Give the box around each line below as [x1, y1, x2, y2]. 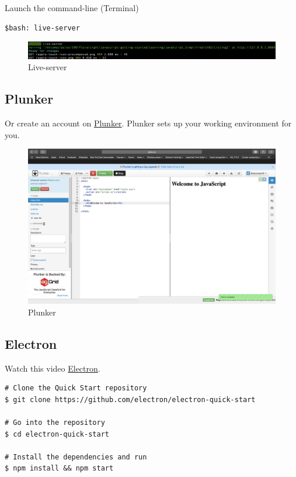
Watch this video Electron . [5, 362, 100, 374]
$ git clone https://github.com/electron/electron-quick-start [5, 395, 256, 404]
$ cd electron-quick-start [5, 430, 109, 438]
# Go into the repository [5, 418, 105, 427]
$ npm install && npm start [5, 464, 114, 473]
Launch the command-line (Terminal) [5, 2, 139, 13]
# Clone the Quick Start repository [5, 384, 147, 393]
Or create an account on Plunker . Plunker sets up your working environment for [5, 116, 292, 129]
